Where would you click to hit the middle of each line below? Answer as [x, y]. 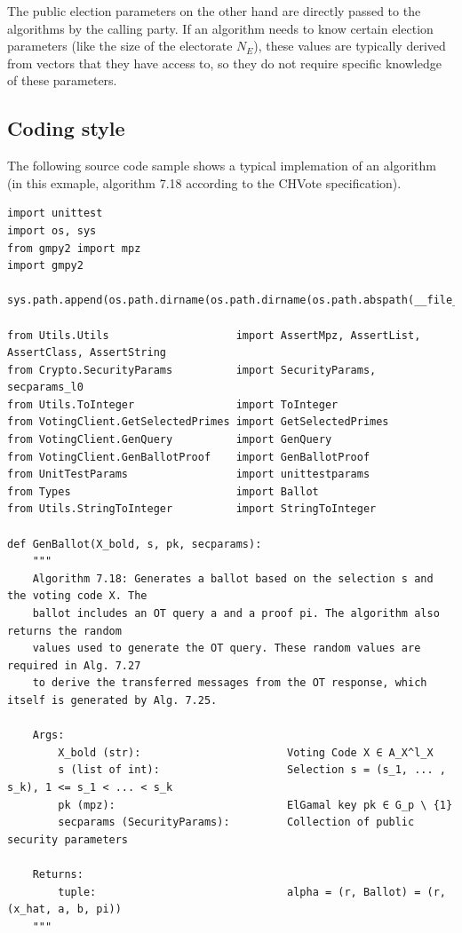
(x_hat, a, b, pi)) [64, 909]
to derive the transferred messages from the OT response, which [230, 683]
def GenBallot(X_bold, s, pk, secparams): [135, 544]
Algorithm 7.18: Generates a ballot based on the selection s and [233, 578]
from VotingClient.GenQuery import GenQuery [170, 440]
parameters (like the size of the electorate [120, 46]
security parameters [68, 839]
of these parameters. [62, 80]
